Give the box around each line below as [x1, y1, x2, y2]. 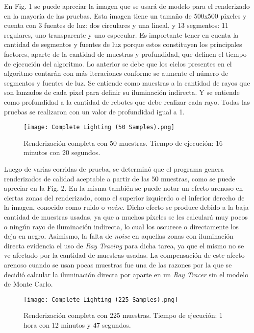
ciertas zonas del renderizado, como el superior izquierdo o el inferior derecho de [4, 192, 245, 202]
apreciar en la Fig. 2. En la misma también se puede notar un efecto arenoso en [4, 183, 243, 193]
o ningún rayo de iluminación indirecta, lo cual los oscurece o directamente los [4, 221, 239, 231]
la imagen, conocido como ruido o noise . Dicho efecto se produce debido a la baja [4, 202, 249, 212]
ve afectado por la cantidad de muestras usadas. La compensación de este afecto [4, 250, 245, 260]
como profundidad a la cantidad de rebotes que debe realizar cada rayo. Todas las [4, 96, 250, 107]
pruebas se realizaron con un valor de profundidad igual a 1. [4, 106, 185, 116]
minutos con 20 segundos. [24, 147, 101, 157]
